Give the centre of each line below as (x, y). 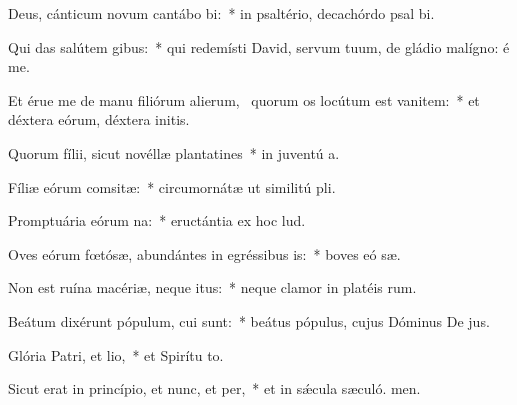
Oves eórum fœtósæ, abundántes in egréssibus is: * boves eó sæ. (204, 253)
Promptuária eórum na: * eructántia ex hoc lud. (157, 220)
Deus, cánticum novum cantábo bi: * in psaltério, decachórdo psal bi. (221, 13)
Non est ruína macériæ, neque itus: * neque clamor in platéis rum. (212, 287)
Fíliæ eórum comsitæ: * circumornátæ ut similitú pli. (172, 186)
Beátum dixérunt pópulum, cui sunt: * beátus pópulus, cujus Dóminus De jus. (249, 320)
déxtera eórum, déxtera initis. (99, 119)
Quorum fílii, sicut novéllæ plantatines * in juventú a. (174, 152)
